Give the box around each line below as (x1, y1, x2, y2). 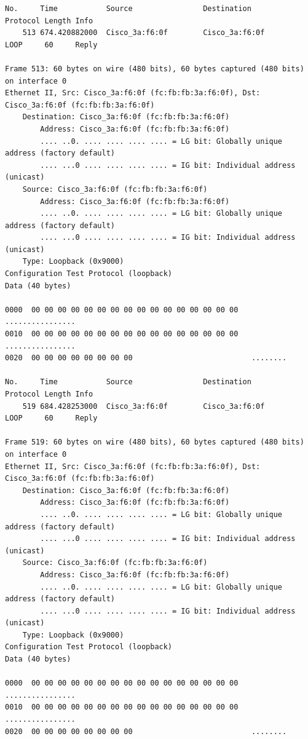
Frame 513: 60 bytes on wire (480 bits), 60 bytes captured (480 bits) (5, 64, 304, 73)
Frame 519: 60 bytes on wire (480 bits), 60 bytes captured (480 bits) (5, 438, 304, 447)
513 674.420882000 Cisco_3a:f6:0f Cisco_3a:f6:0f (22, 28, 265, 38)
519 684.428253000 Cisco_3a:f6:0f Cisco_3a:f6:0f (22, 401, 265, 411)
